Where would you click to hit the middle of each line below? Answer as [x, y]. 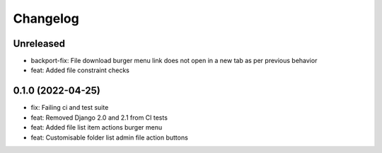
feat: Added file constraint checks [80, 70]
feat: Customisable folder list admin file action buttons [110, 137]
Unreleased [39, 44]
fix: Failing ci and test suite [70, 108]
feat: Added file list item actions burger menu [97, 127]
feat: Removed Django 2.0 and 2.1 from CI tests [99, 118]
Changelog [46, 18]
